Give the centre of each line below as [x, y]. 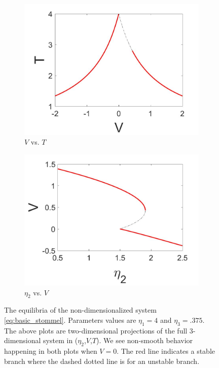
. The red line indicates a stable [166, 351]
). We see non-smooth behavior [145, 340]
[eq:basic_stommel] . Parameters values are [70, 320]
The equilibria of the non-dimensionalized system [80, 310]
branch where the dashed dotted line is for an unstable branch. [102, 361]
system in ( [61, 340]
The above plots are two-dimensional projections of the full [96, 330]
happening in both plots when [51, 351]
